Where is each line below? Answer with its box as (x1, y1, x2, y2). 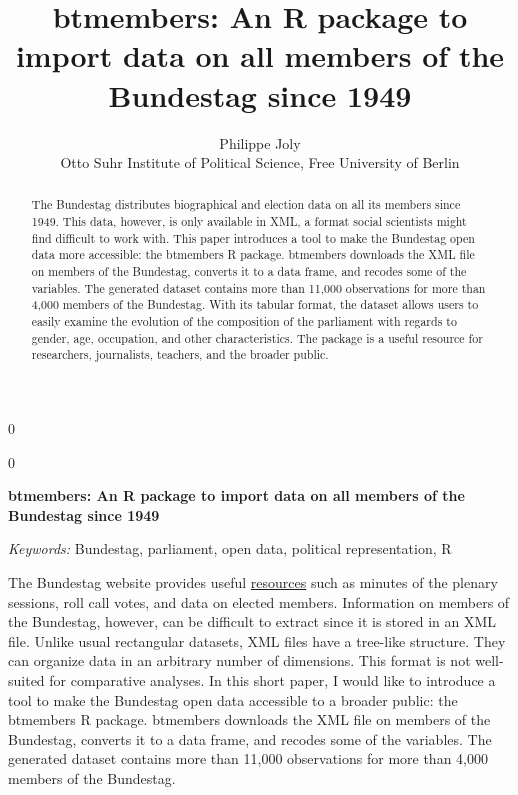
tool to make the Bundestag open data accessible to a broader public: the (8, 689, 458, 710)
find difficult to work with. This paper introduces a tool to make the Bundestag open (31, 229, 475, 246)
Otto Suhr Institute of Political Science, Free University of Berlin (60, 152, 460, 173)
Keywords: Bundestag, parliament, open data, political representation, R (8, 538, 452, 559)
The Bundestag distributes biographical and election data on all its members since (31, 196, 461, 213)
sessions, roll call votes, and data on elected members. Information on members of (8, 591, 510, 612)
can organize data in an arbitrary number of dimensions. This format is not (8, 650, 471, 671)
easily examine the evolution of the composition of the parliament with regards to (31, 313, 457, 330)
